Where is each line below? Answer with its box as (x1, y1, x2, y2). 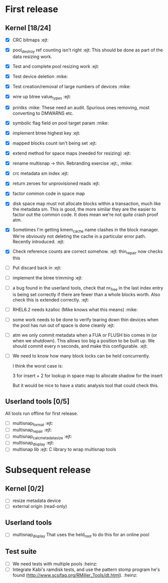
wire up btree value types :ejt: (12, 94, 71, 101)
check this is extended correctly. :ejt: (12, 297, 89, 303)
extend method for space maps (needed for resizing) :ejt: (12, 150, 131, 157)
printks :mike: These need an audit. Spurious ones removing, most (12, 104, 150, 110)
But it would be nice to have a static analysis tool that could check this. (12, 383, 159, 389)
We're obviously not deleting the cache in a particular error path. (12, 233, 146, 240)
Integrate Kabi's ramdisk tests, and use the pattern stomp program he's (12, 566, 160, 572)
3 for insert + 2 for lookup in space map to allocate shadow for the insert (12, 373, 163, 379)
